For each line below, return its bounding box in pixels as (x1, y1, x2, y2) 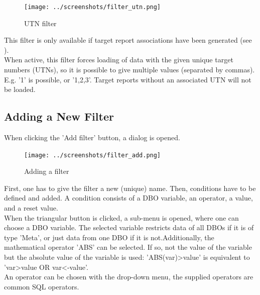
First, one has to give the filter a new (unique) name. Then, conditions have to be (4, 182, 256, 193)
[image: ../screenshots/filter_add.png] (24, 151, 161, 159)
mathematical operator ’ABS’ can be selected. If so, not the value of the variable (4, 242, 252, 252)
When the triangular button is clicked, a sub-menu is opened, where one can (4, 212, 239, 223)
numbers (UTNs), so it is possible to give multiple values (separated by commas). (4, 64, 255, 75)
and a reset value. (4, 203, 58, 213)
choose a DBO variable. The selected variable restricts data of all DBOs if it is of (4, 222, 254, 233)
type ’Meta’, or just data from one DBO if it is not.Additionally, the (4, 232, 214, 242)
